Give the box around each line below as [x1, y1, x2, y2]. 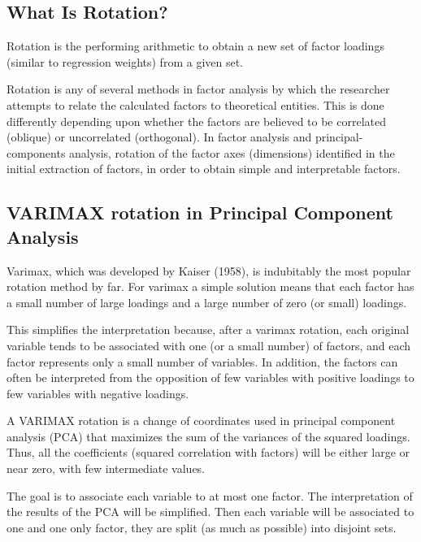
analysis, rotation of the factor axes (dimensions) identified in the [69, 144, 395, 161]
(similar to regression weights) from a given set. [7, 53, 244, 70]
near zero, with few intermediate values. [7, 460, 206, 477]
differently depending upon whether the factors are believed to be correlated [7, 112, 386, 129]
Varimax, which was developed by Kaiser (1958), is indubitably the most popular [7, 262, 411, 279]
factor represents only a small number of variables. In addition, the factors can [7, 353, 398, 370]
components [7, 144, 66, 161]
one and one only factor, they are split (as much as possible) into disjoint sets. [7, 518, 397, 535]
